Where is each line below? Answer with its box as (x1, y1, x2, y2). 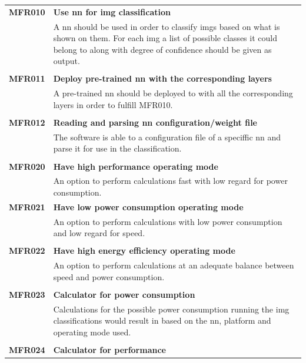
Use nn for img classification (53, 5, 171, 18)
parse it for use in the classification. (53, 142, 182, 154)
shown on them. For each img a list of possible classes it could (53, 32, 277, 44)
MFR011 (9, 72, 45, 85)
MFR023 (9, 288, 45, 300)
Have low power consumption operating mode (53, 200, 244, 213)
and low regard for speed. (53, 227, 145, 239)
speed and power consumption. (53, 270, 165, 283)
